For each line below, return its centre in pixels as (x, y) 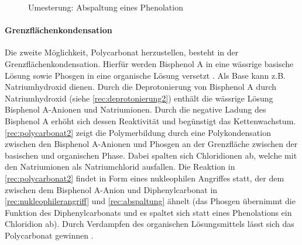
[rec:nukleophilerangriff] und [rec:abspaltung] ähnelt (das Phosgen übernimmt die (150, 201)
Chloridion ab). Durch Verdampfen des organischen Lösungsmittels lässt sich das (150, 224)
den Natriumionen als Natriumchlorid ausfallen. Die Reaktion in (120, 167)
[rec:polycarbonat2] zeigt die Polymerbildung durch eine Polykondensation (138, 132)
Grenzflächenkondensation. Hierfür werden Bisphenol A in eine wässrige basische (149, 63)
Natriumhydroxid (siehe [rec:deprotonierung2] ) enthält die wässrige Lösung (139, 98)
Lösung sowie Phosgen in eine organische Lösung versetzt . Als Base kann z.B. (145, 75)
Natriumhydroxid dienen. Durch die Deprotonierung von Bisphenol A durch (141, 87)
